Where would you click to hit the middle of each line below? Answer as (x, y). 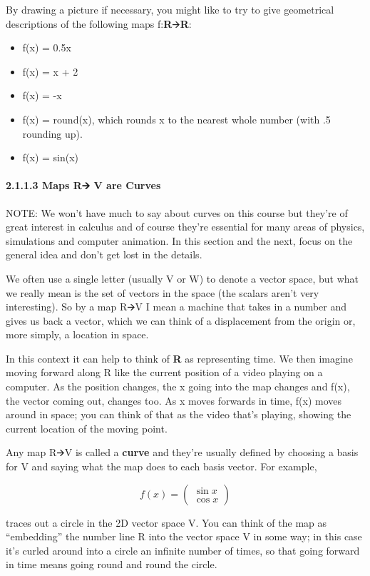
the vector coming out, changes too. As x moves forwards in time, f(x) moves (174, 400)
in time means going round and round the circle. (112, 564)
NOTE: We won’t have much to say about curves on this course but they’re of (177, 212)
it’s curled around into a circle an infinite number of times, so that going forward (183, 550)
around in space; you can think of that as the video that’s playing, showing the (179, 414)
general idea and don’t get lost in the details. (104, 254)
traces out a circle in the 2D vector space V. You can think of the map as (166, 522)
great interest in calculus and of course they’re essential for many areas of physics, (185, 227)
